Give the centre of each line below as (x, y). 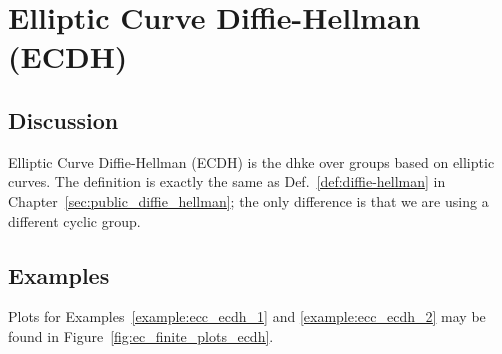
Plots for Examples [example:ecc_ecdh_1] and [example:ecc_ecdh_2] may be (247, 316)
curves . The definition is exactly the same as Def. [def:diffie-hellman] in (227, 181)
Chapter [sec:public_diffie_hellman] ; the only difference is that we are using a (248, 200)
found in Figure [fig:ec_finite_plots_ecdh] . (141, 335)
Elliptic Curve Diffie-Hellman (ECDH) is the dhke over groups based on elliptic (251, 161)
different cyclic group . (74, 220)
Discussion (63, 119)
